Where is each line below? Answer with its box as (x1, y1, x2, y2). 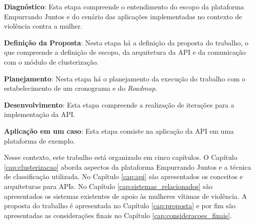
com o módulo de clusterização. (4, 56, 99, 67)
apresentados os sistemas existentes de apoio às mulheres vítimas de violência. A (4, 190, 247, 201)
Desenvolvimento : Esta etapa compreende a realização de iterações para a (4, 99, 234, 110)
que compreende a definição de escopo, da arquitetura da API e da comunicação (4, 47, 246, 57)
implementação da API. (4, 109, 75, 119)
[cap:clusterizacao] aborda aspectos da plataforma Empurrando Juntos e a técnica (4, 161, 252, 172)
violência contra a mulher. (4, 21, 83, 31)
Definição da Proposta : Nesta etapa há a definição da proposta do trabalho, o (4, 37, 249, 47)
